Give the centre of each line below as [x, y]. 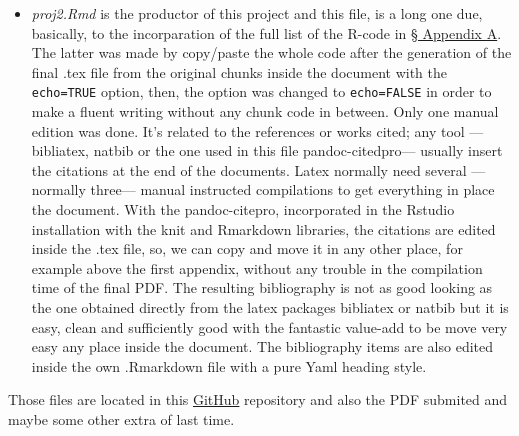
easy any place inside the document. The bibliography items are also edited [262, 346]
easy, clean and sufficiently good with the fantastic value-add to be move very [269, 326]
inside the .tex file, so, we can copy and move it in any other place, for [247, 248]
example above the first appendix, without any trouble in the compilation [257, 267]
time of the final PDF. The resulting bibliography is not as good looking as [262, 287]
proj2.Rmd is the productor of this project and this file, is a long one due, [257, 13]
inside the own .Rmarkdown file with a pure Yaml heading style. [229, 365]
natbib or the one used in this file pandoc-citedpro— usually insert [298, 150]
